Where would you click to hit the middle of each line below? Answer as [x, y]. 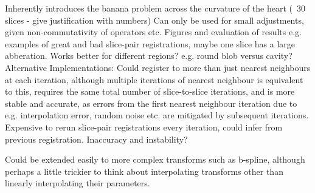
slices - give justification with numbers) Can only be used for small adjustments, [154, 20]
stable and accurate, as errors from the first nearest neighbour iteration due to [151, 103]
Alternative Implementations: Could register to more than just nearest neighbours [158, 67]
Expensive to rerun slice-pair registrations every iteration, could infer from [144, 127]
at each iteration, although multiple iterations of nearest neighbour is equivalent [154, 79]
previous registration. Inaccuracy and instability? [96, 139]
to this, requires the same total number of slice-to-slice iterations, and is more [150, 91]
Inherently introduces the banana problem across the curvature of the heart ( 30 [155, 8]
